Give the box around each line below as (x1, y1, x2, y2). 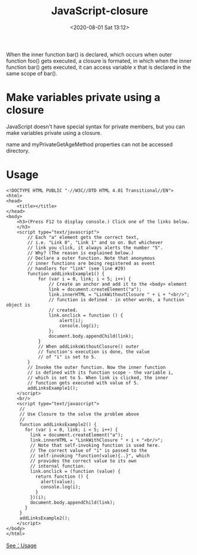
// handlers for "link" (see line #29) (27, 266, 126, 272)
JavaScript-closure (51, 4, 148, 18)
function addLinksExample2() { (19, 421, 97, 427)
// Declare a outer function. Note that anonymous (27, 255, 155, 261)
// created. (48, 307, 78, 313)
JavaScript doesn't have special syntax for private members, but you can (6, 123, 185, 130)
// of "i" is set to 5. (37, 354, 97, 360)
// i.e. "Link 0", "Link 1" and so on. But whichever (27, 239, 163, 245)
